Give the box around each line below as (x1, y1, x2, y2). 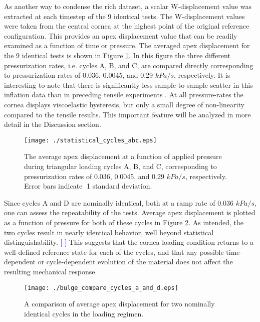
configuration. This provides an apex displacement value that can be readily (4, 30, 237, 41)
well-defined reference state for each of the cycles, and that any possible (4, 246, 224, 257)
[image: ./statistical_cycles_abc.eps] (24, 136, 157, 144)
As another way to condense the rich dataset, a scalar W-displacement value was (4, 1, 252, 11)
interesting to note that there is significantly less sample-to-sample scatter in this (4, 79, 253, 90)
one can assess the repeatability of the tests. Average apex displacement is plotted (4, 207, 255, 218)
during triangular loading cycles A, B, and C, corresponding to (24, 160, 217, 171)
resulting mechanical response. (4, 266, 97, 276)
